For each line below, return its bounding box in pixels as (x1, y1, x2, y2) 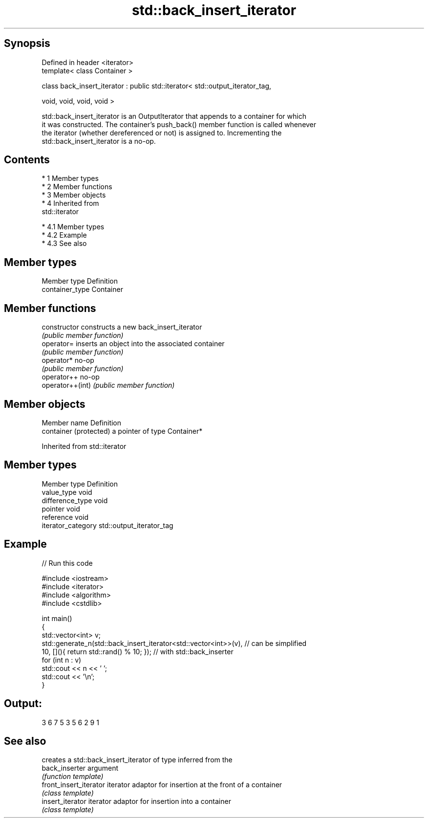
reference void (42, 512, 89, 521)
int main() (42, 614, 72, 622)
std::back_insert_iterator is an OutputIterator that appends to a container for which (42, 111, 306, 120)
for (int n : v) (42, 655, 82, 664)
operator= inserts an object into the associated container (42, 339, 225, 348)
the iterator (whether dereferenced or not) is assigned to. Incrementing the (42, 128, 282, 137)
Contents (4, 154, 50, 166)
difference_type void (42, 496, 108, 505)
